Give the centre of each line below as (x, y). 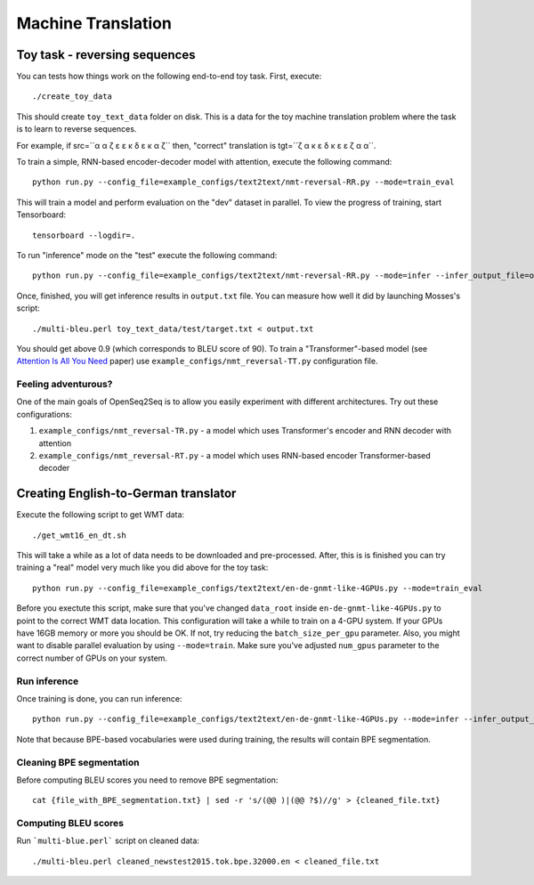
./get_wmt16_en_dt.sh (79, 535)
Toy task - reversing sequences (106, 55)
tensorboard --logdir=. (84, 235)
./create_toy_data (73, 97)
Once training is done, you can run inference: (99, 698)
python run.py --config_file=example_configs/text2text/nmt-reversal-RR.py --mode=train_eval (243, 182)
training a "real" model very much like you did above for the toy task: (142, 568)
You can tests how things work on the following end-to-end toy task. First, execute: (169, 77)
